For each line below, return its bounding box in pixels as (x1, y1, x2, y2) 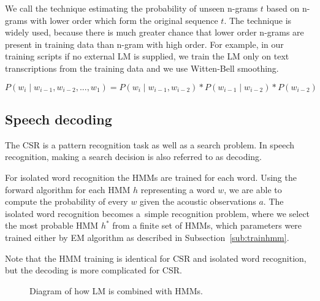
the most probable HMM (5, 219, 99, 232)
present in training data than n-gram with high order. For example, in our (5, 37, 284, 50)
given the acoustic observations (140, 195, 256, 208)
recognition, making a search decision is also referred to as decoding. (5, 150, 262, 163)
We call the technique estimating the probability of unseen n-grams (5, 2, 258, 14)
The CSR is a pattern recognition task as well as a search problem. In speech (5, 138, 295, 151)
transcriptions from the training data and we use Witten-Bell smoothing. (5, 61, 279, 74)
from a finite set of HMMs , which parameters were (112, 219, 302, 232)
